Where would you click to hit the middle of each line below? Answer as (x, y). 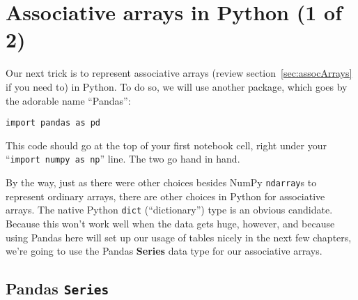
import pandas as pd (53, 123)
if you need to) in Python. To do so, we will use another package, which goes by (177, 86)
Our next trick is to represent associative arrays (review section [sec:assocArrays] (179, 73)
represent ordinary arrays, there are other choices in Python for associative (165, 196)
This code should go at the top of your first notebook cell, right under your (166, 145)
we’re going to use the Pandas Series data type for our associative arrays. (164, 251)
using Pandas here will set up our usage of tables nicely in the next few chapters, (179, 237)
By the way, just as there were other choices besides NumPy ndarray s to (161, 182)
